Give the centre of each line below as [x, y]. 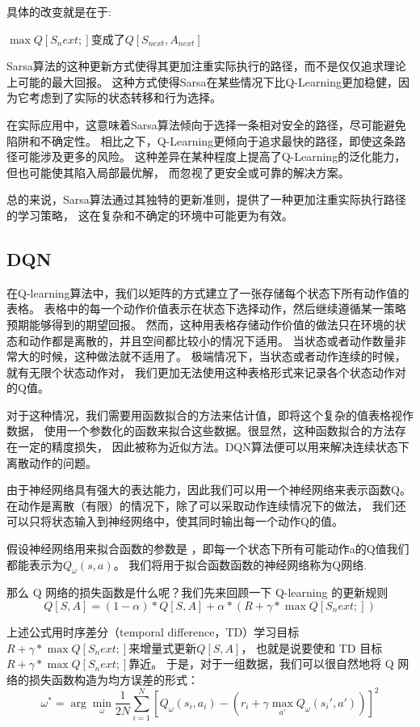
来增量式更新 [163, 647]
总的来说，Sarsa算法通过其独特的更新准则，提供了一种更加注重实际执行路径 [206, 199]
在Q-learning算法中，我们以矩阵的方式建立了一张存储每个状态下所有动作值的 [208, 292]
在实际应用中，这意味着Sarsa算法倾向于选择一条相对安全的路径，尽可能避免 [206, 124]
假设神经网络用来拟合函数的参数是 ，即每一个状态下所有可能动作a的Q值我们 [208, 549]
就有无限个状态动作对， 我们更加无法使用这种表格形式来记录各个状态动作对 [206, 372]
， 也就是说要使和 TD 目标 [312, 647]
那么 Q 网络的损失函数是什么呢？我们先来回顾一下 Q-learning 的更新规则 [197, 592]
